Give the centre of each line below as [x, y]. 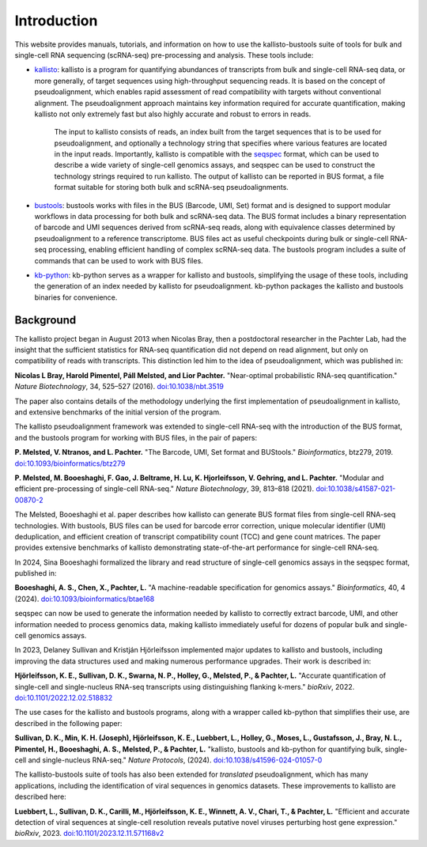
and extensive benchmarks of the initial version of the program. [118, 412]
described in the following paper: [68, 723]
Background [45, 320]
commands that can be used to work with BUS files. [119, 260]
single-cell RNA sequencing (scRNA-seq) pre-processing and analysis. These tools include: [164, 55]
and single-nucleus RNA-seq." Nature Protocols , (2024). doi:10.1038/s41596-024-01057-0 [175, 760]
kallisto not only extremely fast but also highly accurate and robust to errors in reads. [173, 114]
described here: [40, 797]
